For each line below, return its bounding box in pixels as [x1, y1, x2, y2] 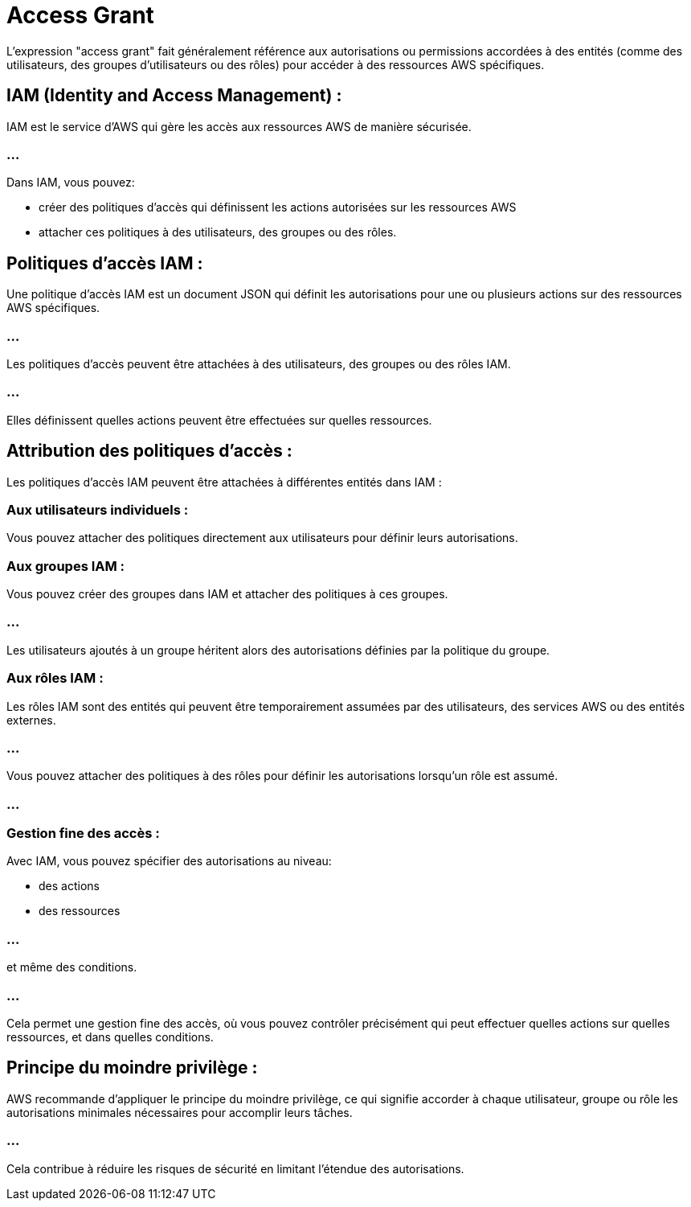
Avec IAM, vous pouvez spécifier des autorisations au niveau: [6, 854, 332, 868]
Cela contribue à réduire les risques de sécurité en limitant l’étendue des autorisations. [6, 1161, 464, 1176]
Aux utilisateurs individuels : [6, 501, 189, 518]
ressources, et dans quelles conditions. [6, 1029, 214, 1044]
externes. [6, 712, 56, 727]
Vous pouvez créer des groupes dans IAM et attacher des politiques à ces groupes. [6, 587, 448, 601]
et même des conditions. [6, 960, 137, 975]
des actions [39, 879, 100, 893]
